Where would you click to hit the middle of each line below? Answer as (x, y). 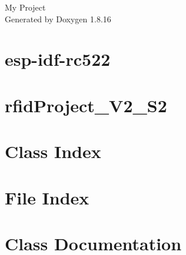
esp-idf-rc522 (58, 59)
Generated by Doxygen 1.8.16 (58, 19)
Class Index (53, 151)
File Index (47, 197)
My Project (25, 7)
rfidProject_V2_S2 (86, 105)
